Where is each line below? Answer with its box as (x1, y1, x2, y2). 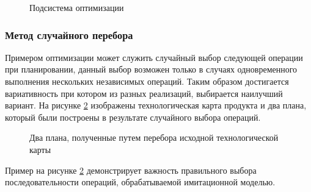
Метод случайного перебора (5, 27, 133, 42)
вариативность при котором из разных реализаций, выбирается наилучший (5, 87, 283, 99)
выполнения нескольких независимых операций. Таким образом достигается (5, 75, 289, 87)
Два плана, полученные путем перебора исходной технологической (29, 131, 279, 144)
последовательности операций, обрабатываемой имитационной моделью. (5, 176, 276, 188)
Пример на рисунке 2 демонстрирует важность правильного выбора (5, 163, 257, 176)
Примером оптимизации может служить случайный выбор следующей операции (5, 51, 303, 63)
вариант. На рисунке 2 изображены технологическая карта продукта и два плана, (5, 99, 307, 112)
